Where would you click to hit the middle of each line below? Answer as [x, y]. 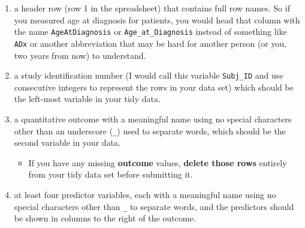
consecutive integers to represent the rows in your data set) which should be [154, 87]
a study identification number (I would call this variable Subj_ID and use [149, 75]
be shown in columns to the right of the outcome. [105, 218]
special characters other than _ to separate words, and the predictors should [154, 206]
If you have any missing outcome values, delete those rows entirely [158, 162]
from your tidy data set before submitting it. [111, 174]
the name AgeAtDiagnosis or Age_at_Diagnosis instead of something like [150, 31]
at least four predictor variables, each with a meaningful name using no [145, 194]
